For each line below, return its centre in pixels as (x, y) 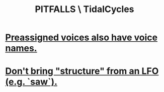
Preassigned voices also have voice (81, 37)
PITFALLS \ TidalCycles (85, 9)
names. (21, 48)
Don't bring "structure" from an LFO (82, 71)
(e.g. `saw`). (31, 82)
